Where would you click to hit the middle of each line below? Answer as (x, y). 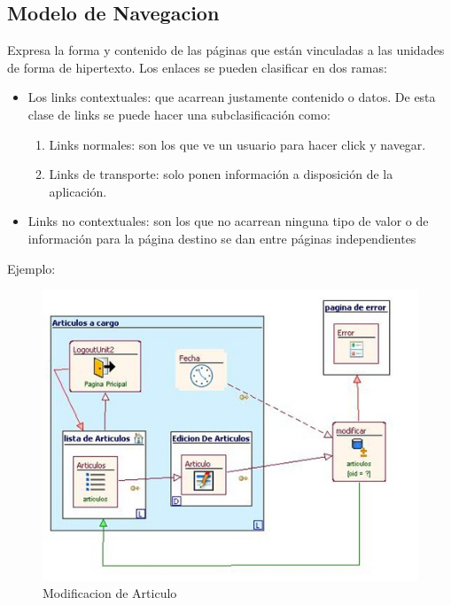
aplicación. (78, 191)
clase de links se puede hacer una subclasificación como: (179, 114)
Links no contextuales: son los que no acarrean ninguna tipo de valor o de (228, 221)
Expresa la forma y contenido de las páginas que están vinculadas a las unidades (226, 50)
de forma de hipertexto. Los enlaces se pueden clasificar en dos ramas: (197, 67)
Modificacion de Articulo (110, 593)
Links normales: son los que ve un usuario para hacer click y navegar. (237, 144)
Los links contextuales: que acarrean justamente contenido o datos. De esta (232, 97)
